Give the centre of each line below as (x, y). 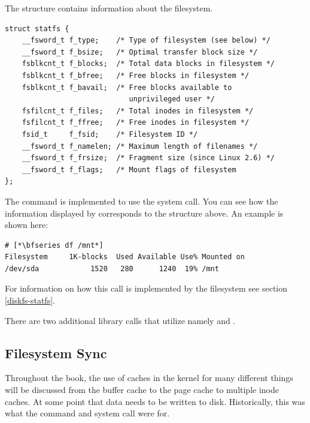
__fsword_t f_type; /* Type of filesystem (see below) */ (146, 40)
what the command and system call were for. (87, 413)
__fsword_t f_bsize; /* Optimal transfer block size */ (140, 52)
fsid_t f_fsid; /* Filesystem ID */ (110, 134)
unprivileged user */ (172, 99)
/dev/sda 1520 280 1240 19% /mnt (112, 268)
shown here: (27, 225)
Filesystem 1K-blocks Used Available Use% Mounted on (125, 257)
